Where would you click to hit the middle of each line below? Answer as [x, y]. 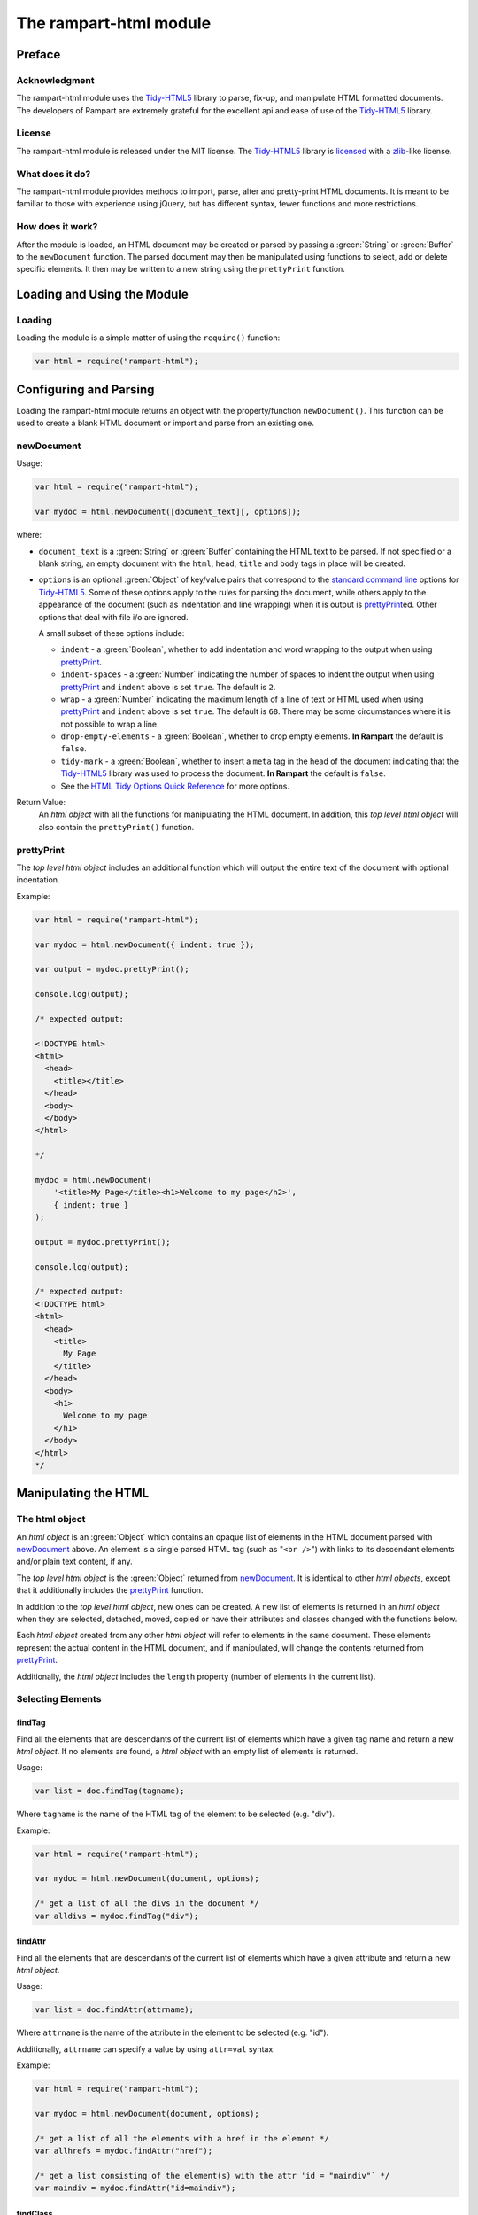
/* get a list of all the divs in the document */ [147, 1904]
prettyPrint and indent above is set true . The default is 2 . [168, 687]
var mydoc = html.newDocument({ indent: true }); [145, 944]
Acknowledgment [55, 80]
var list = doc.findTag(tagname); [110, 1791]
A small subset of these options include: [112, 633]
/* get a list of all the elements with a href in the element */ [182, 2138]
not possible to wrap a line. [110, 724]
